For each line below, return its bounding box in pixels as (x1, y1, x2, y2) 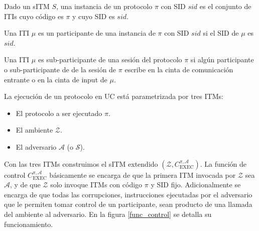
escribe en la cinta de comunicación (124, 64, 233, 74)
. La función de (200, 158, 247, 169)
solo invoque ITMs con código (50, 179, 143, 190)
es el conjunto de (199, 1, 251, 11)
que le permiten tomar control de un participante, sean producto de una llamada (4, 199, 252, 209)
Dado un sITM (4, 1, 50, 11)
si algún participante (190, 54, 254, 65)
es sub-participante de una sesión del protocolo (38, 54, 182, 65)
